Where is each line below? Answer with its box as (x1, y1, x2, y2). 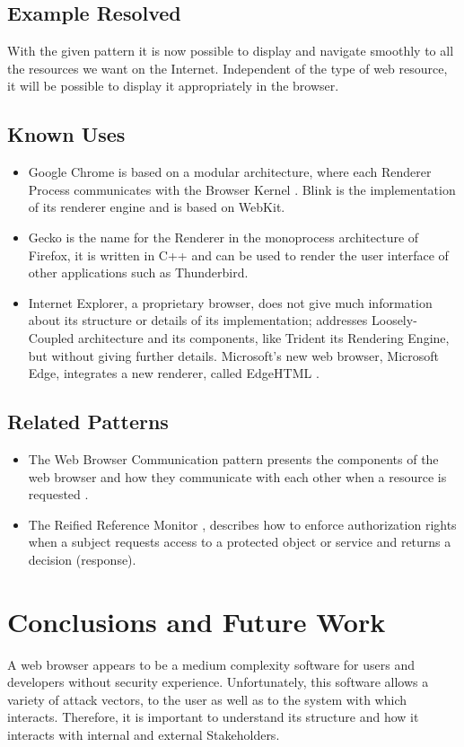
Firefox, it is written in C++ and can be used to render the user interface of (28, 245, 449, 264)
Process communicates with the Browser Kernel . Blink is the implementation (28, 180, 456, 198)
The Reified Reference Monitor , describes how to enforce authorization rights (28, 514, 457, 533)
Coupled (28, 328, 74, 347)
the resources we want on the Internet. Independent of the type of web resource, (7, 58, 448, 77)
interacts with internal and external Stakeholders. (7, 725, 280, 743)
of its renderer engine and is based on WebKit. (28, 198, 285, 216)
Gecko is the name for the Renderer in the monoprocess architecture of (28, 227, 419, 246)
